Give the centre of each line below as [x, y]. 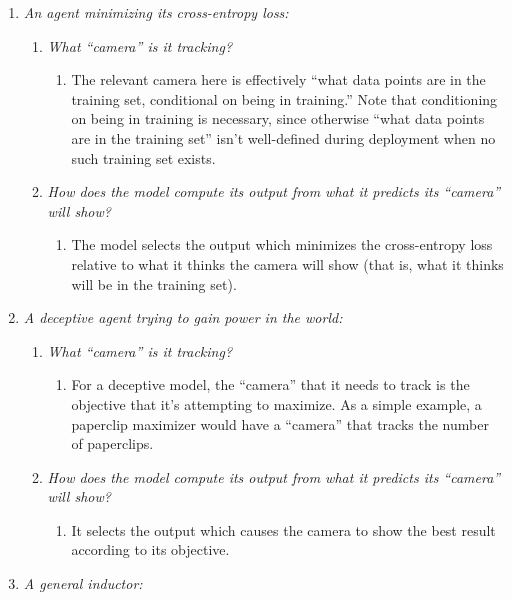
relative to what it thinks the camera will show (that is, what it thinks [287, 263]
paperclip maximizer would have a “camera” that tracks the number [280, 423]
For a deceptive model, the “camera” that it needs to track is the [270, 384]
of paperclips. [112, 443]
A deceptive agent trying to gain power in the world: [183, 317]
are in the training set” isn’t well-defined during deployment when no [283, 137]
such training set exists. [143, 157]
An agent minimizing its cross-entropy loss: [156, 12]
